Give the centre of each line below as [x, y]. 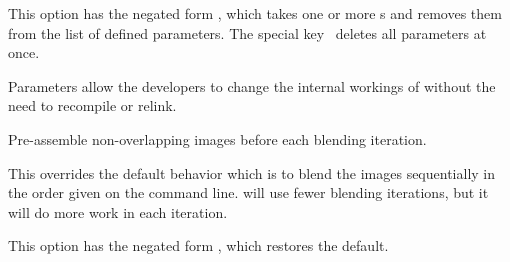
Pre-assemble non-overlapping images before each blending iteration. [217, 138]
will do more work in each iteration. [118, 211]
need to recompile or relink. [92, 105]
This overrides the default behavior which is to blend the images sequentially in [252, 172]
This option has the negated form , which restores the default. [198, 245]
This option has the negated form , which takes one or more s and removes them [255, 13]
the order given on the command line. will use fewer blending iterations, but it [248, 192]
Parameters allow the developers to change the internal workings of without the [252, 85]
